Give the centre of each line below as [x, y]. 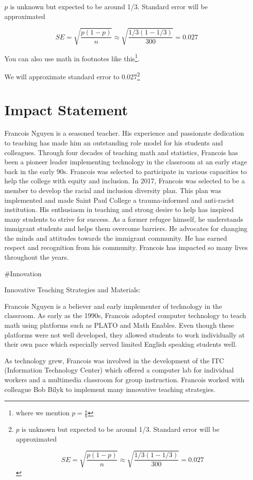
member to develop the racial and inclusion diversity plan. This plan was [113, 190]
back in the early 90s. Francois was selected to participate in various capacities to [126, 171]
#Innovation [23, 273]
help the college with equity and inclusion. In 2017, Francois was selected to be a [125, 181]
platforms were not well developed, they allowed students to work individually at [125, 334]
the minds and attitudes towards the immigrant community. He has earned [116, 238]
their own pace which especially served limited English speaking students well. [121, 344]
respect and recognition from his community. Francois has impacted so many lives [126, 247]
